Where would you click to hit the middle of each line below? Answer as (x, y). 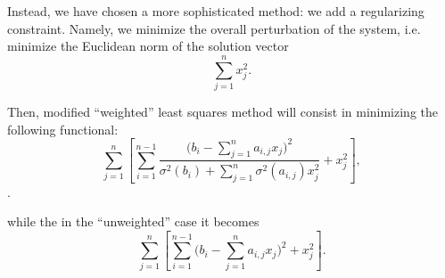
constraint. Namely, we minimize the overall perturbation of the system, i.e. (214, 28)
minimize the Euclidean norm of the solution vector (148, 46)
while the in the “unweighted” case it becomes (133, 221)
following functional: (63, 129)
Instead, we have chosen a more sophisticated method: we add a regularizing (216, 11)
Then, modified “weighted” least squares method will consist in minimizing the (223, 111)
